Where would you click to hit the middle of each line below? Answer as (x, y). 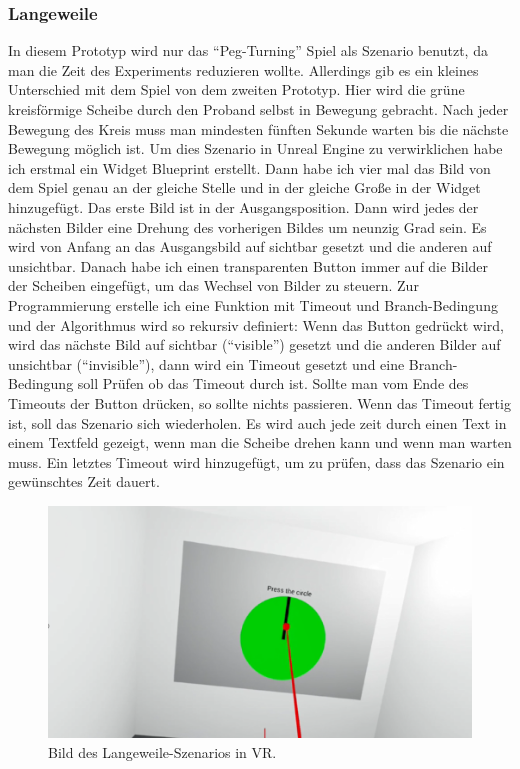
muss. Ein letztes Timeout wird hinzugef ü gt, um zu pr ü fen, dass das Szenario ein (256, 461)
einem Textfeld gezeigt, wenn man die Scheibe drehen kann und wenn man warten (260, 442)
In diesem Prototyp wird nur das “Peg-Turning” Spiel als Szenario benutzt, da (248, 50)
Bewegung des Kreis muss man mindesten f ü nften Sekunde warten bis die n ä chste (258, 128)
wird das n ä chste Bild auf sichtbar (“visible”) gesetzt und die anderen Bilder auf (254, 344)
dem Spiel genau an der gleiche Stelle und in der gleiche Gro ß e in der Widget (244, 187)
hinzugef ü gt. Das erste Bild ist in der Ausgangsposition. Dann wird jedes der (243, 206)
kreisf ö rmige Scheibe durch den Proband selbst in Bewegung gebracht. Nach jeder (258, 109)
